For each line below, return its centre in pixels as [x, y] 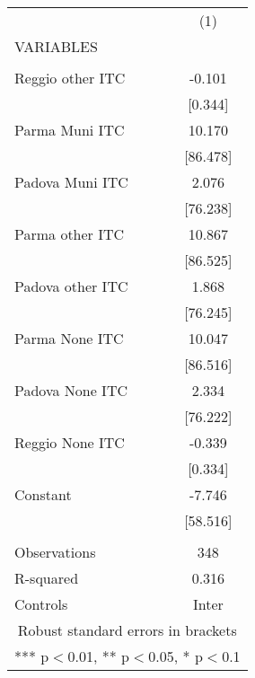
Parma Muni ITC [70, 130]
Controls [41, 604]
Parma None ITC [69, 338]
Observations [55, 552]
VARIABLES [56, 46]
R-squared [47, 578]
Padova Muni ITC [71, 182]
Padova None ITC [71, 390]
